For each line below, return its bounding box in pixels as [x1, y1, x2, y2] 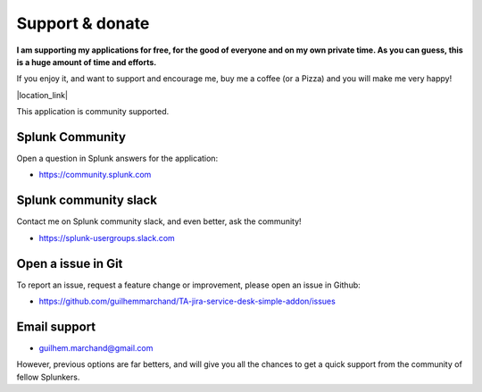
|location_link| [16, 89, 69, 100]
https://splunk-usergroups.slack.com [38, 232, 176, 243]
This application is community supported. [16, 106, 170, 117]
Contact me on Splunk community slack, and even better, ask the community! [16, 216, 303, 227]
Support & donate [16, 13, 150, 33]
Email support [16, 319, 96, 334]
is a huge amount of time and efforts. [16, 56, 157, 67]
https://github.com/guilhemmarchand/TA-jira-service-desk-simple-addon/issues [38, 296, 337, 306]
